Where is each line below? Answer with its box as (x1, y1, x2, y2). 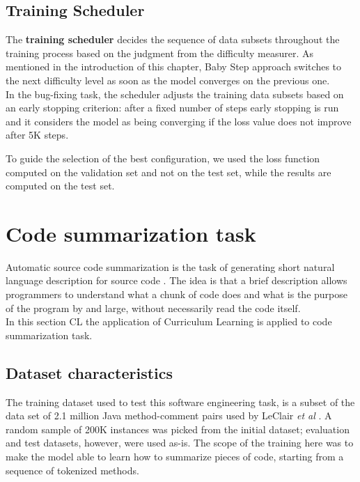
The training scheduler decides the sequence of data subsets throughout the (6, 32, 340, 47)
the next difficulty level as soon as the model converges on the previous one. (6, 72, 330, 87)
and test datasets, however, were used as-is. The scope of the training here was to (6, 435, 354, 450)
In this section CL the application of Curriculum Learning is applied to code (6, 314, 332, 329)
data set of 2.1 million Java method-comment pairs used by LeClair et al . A (6, 408, 332, 423)
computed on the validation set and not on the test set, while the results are (6, 164, 331, 179)
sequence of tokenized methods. (6, 462, 139, 477)
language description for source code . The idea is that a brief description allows (6, 273, 347, 288)
